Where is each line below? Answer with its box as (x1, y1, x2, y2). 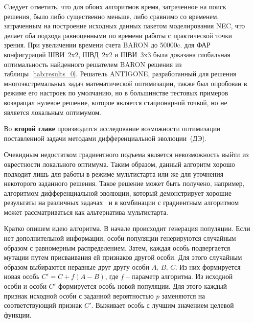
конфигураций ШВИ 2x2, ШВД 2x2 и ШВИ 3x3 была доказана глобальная (4, 49, 231, 59)
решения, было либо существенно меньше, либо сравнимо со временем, (4, 11, 219, 21)
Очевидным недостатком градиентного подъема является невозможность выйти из (4, 149, 249, 160)
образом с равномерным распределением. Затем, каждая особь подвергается (4, 242, 230, 253)
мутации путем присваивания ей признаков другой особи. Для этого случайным (4, 252, 242, 262)
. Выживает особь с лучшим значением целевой (91, 300, 234, 310)
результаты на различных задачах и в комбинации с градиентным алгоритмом (4, 197, 239, 208)
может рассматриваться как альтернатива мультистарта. (4, 207, 168, 217)
